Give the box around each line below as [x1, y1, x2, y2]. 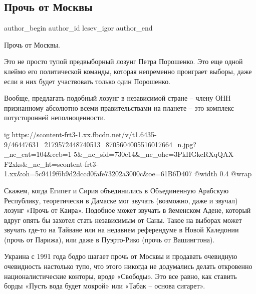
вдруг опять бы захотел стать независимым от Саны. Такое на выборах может [4, 214, 242, 225]
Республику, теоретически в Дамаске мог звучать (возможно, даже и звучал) [4, 195, 238, 205]
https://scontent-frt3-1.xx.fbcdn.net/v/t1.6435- [12, 129, 157, 139]
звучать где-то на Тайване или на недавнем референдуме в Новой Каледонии [4, 224, 239, 235]
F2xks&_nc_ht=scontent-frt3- [4, 158, 99, 169]
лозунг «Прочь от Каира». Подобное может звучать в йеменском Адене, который [4, 205, 251, 215]
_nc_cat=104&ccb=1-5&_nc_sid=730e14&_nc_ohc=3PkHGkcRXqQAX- [4, 149, 236, 159]
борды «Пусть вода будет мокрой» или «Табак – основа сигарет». [4, 280, 205, 291]
